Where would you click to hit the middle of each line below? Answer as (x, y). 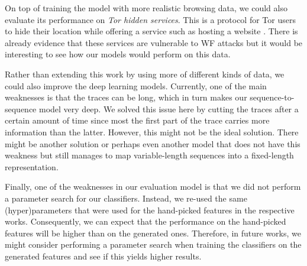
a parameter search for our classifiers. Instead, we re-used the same (126, 198)
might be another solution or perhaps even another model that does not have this (153, 143)
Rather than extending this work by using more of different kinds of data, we (145, 74)
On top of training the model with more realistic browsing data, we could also (146, 8)
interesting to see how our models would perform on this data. (118, 54)
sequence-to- (272, 97)
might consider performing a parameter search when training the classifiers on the (153, 244)
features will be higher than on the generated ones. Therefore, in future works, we (153, 233)
